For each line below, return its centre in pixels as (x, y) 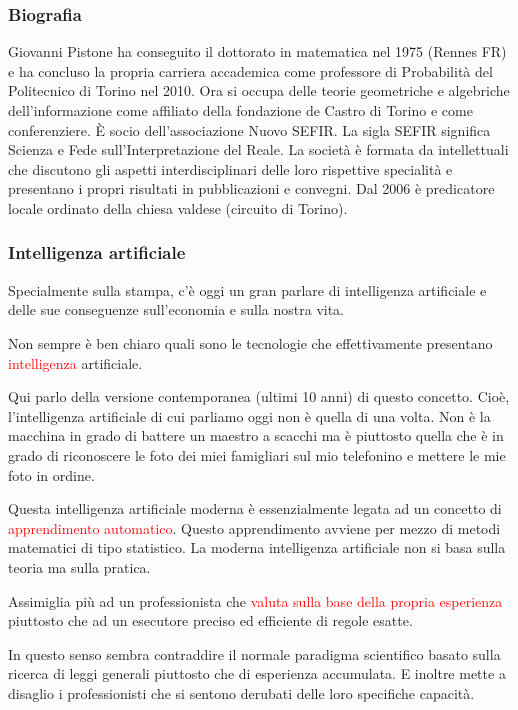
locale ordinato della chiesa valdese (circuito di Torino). (178, 207)
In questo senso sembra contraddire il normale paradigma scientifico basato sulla (254, 653)
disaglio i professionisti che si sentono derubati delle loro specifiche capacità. (241, 692)
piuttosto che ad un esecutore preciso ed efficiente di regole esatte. (210, 620)
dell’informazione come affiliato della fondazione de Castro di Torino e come (240, 110)
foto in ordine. (51, 474)
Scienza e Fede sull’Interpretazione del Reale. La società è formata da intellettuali (258, 149)
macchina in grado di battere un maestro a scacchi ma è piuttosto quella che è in (256, 435)
